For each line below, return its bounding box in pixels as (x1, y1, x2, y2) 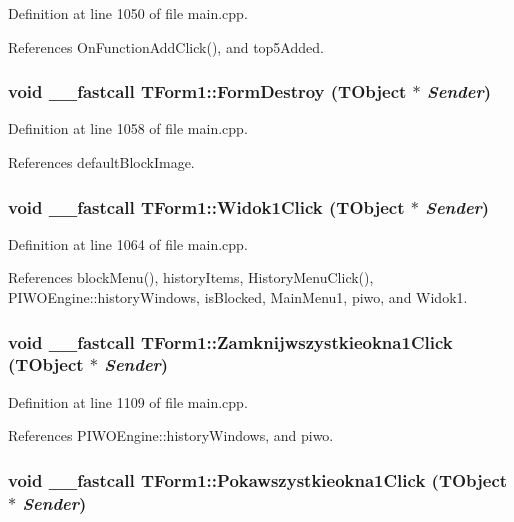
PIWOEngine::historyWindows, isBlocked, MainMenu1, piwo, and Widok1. (8, 287, 468, 307)
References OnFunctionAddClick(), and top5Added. (8, 36, 324, 57)
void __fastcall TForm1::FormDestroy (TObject (8, 79, 407, 104)
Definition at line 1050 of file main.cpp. (8, 3, 248, 23)
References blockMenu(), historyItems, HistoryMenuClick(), (8, 267, 374, 288)
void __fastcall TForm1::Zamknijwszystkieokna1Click (8, 329, 453, 354)
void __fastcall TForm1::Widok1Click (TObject (8, 194, 405, 219)
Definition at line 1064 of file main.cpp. (8, 233, 248, 254)
